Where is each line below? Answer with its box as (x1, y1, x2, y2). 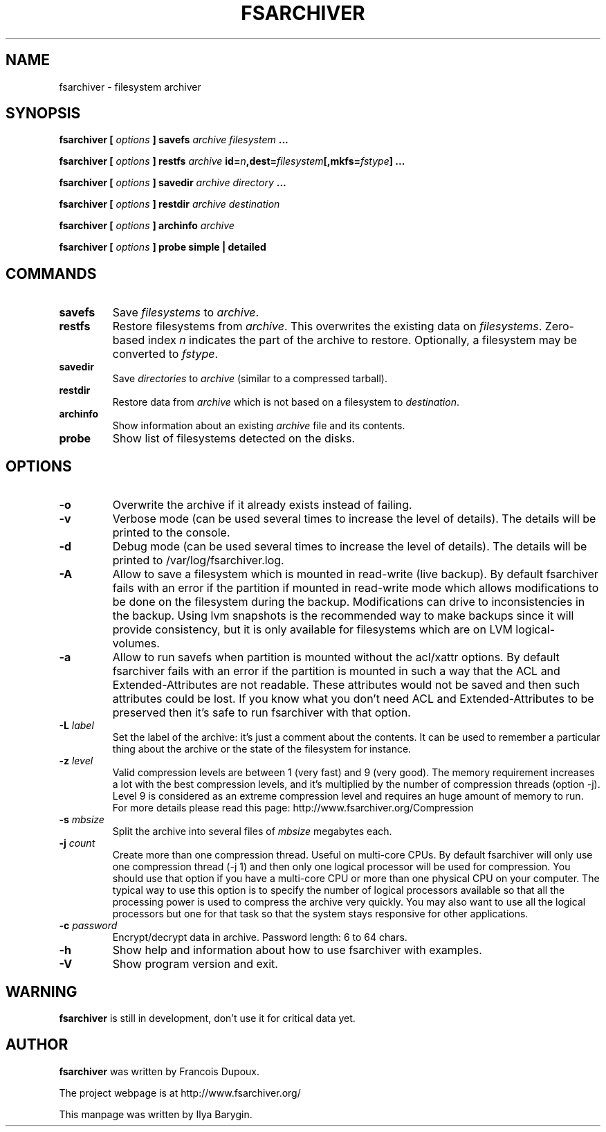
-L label (59, 719, 94, 732)
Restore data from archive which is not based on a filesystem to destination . (112, 396, 459, 408)
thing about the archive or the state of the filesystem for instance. (112, 743, 412, 755)
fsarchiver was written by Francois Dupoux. (59, 1065, 259, 1077)
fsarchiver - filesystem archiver (59, 80, 201, 93)
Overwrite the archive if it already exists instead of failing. (112, 498, 412, 512)
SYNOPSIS (6, 105, 81, 123)
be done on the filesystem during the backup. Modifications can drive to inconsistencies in (112, 595, 585, 609)
